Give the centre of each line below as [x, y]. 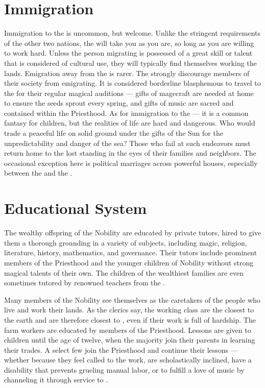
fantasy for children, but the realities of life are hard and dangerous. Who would [130, 123]
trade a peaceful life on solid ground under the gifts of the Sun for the [114, 133]
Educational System [76, 208]
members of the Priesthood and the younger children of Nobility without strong [129, 262]
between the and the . [38, 173]
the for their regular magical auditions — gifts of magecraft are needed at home [129, 93]
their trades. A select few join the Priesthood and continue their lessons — [121, 349]
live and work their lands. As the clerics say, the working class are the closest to [129, 310]
